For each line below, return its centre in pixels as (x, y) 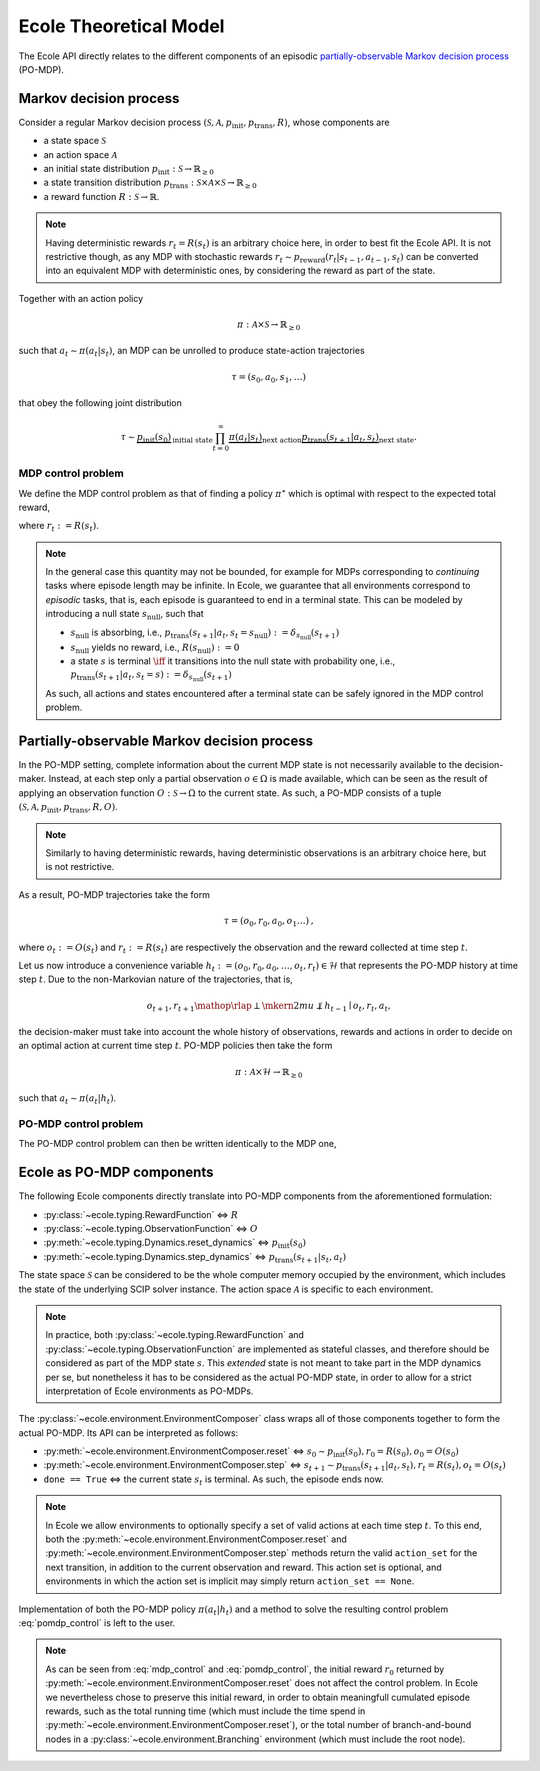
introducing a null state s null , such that (124, 615)
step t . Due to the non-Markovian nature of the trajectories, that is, (156, 979)
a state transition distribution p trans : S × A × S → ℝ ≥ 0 (150, 183)
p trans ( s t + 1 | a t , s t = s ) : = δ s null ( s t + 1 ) (151, 676)
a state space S (75, 141)
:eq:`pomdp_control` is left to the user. (97, 1623)
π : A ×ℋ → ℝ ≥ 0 (269, 1073)
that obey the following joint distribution (100, 403)
